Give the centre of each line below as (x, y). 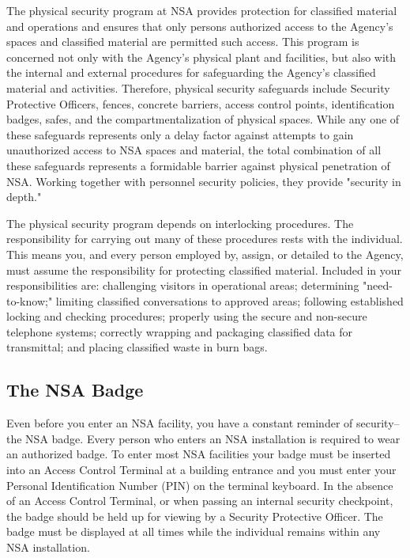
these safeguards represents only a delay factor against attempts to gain (180, 134)
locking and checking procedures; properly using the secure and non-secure (187, 316)
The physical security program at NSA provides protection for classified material (202, 10)
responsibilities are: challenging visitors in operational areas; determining (183, 285)
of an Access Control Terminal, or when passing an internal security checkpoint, (200, 501)
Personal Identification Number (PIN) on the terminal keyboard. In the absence (200, 485)
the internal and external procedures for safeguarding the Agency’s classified (191, 72)
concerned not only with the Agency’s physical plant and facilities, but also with (201, 57)
